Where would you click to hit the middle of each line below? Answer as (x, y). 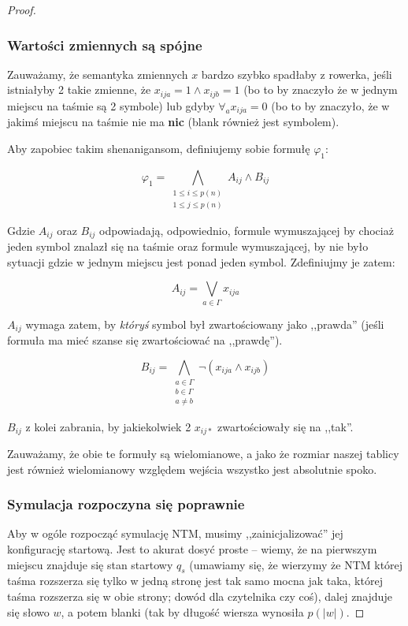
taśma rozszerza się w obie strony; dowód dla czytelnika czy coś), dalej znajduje (200, 596)
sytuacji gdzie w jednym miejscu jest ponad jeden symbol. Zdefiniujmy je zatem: (201, 261)
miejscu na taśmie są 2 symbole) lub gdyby (111, 105)
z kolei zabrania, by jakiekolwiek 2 (108, 426)
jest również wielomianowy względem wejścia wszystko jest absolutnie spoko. (192, 469)
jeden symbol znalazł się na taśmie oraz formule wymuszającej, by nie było (188, 246)
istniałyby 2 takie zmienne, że (79, 89)
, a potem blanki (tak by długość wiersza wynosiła (182, 611)
